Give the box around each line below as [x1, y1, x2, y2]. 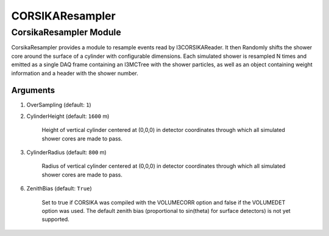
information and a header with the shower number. [11, 69, 138, 77]
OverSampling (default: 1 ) [26, 101, 91, 109]
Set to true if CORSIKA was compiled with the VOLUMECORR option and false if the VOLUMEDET [41, 198, 286, 206]
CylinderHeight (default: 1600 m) [26, 113, 110, 120]
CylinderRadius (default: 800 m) [26, 149, 107, 156]
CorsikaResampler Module [11, 27, 121, 38]
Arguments [11, 85, 55, 95]
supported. [41, 216, 69, 223]
